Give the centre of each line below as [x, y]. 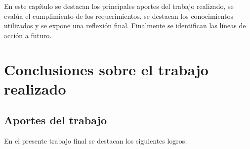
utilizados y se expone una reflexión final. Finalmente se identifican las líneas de [125, 25]
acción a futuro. [28, 35]
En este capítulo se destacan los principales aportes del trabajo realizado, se [119, 6]
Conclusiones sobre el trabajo [106, 69]
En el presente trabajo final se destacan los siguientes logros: [96, 141]
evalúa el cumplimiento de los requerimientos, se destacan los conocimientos [119, 16]
